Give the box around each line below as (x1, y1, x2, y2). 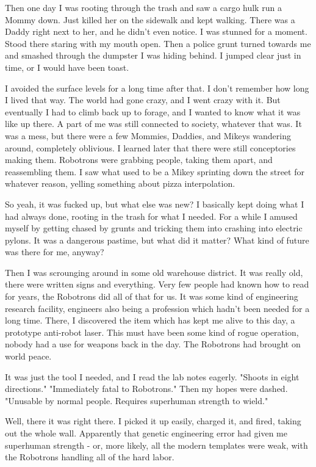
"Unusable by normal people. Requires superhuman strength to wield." (5, 394, 268, 407)
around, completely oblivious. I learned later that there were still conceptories (5, 141, 296, 154)
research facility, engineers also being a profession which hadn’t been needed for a (5, 302, 310, 314)
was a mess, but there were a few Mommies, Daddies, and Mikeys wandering (5, 129, 291, 142)
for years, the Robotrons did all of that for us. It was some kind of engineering (5, 290, 298, 303)
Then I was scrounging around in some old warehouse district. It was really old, (5, 266, 303, 278)
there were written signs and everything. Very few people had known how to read (5, 278, 309, 291)
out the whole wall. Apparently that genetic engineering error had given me (5, 427, 287, 439)
